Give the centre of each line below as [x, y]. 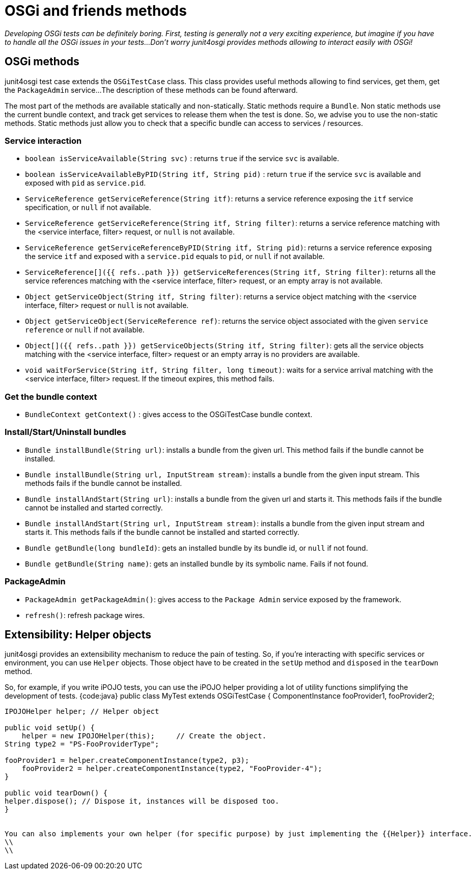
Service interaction [43, 140]
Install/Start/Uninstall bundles [65, 432]
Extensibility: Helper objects [78, 635]
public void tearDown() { [56, 793]
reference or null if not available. [85, 330]
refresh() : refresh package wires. [85, 615]
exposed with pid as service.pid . [86, 183]
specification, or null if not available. [88, 208]
